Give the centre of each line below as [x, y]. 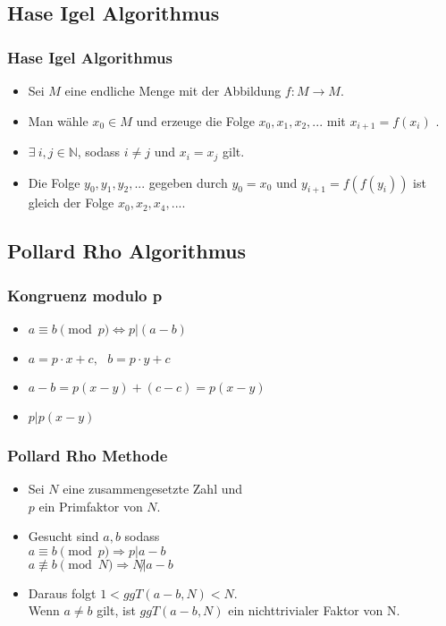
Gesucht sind [63, 536]
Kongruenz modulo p [85, 295]
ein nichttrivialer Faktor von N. [314, 610]
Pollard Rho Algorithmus [127, 251]
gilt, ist [116, 610]
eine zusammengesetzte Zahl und [153, 489]
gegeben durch [188, 182]
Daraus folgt [62, 592]
